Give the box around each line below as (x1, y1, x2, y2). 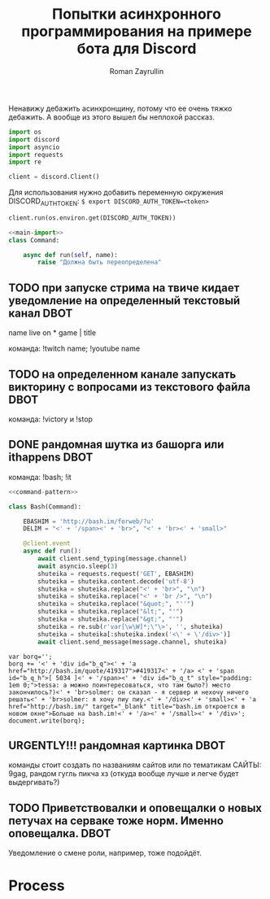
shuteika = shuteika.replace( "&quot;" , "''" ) (37, 600, 195, 609)
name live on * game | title (8, 328, 97, 338)
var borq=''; (8, 652, 53, 661)
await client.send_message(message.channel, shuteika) (37, 638, 228, 646)
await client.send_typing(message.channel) (37, 555, 187, 563)
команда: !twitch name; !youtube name (8, 343, 141, 354)
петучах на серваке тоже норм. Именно (8, 814, 224, 827)
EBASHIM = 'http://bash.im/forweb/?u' (23, 517, 155, 526)
